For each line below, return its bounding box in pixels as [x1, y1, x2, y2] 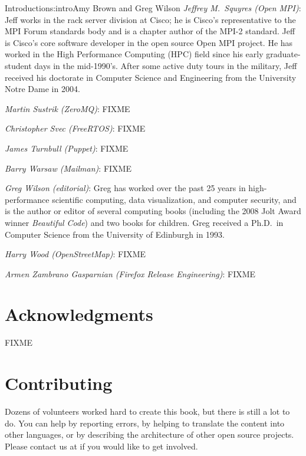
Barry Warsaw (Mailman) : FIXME [5, 162, 131, 174]
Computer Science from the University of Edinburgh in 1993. [5, 228, 225, 240]
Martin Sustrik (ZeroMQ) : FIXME [5, 102, 130, 114]
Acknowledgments [5, 302, 153, 326]
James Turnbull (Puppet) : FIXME [5, 142, 129, 154]
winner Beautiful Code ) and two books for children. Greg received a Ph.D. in [5, 216, 284, 228]
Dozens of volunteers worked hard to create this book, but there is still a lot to [5, 405, 290, 418]
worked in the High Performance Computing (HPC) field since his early [5, 48, 264, 60]
